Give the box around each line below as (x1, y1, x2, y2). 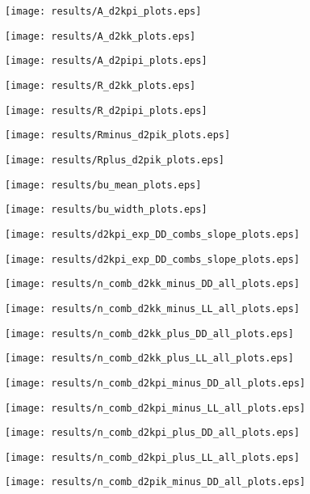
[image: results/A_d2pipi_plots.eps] (5, 55, 207, 67)
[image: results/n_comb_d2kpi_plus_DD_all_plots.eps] (5, 427, 300, 439)
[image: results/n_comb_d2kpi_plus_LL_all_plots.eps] (5, 451, 300, 463)
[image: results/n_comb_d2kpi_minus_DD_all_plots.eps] (5, 377, 306, 389)
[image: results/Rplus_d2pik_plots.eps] (5, 154, 225, 166)
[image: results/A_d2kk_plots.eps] (5, 30, 196, 42)
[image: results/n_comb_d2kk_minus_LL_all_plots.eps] (5, 302, 300, 315)
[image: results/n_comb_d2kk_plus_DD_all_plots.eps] (5, 327, 294, 340)
